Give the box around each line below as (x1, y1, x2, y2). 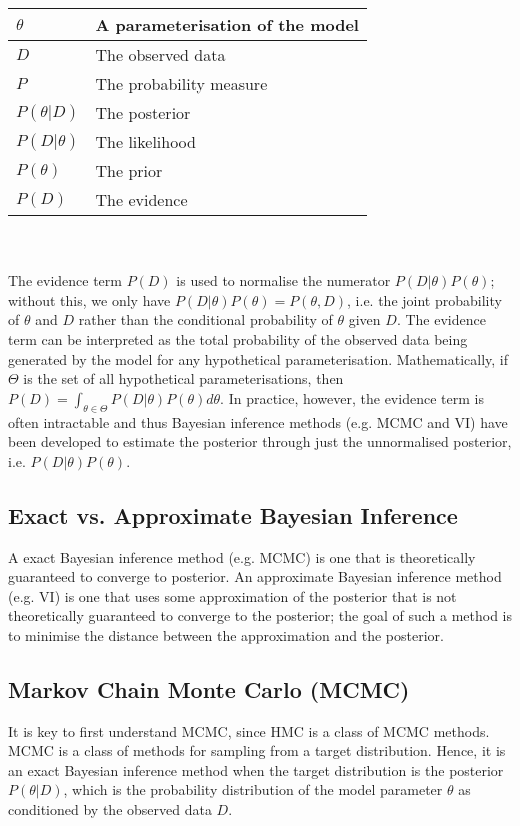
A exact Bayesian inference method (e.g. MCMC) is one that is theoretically (8, 546, 476, 567)
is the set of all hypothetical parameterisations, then (23, 368, 344, 389)
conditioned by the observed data (8, 799, 212, 820)
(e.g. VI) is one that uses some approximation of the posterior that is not (8, 585, 457, 606)
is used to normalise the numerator (176, 270, 391, 291)
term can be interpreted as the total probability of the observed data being (8, 328, 468, 349)
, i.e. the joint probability (347, 289, 502, 310)
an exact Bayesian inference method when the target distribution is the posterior (8, 759, 504, 780)
